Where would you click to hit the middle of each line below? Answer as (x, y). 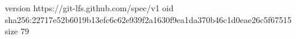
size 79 (17, 31)
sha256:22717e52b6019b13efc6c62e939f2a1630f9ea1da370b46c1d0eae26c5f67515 (148, 19)
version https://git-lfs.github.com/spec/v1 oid (89, 8)
